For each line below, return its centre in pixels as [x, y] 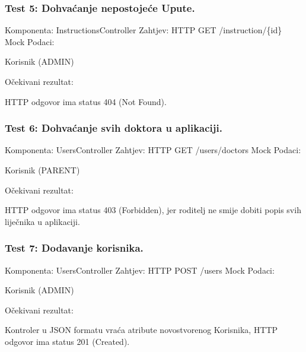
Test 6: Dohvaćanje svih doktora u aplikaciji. [114, 128]
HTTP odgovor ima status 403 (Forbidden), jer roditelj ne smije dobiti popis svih [153, 210]
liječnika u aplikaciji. [42, 221]
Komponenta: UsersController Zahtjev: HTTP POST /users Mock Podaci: [140, 270]
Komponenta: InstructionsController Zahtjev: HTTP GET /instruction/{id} [144, 30]
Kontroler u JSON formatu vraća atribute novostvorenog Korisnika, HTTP [141, 330]
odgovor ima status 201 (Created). [67, 341]
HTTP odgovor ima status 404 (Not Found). [86, 101]
